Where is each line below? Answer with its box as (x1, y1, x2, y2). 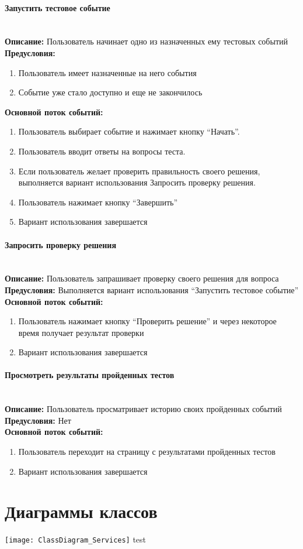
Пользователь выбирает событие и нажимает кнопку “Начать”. (18, 125, 240, 138)
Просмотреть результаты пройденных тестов (5, 369, 175, 381)
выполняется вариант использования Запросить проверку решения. (18, 176, 256, 188)
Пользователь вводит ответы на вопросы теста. (18, 145, 186, 157)
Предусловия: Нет (5, 414, 71, 426)
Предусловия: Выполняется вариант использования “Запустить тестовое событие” (5, 283, 299, 296)
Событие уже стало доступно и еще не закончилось (18, 86, 203, 98)
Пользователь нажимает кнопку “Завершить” (18, 195, 178, 208)
